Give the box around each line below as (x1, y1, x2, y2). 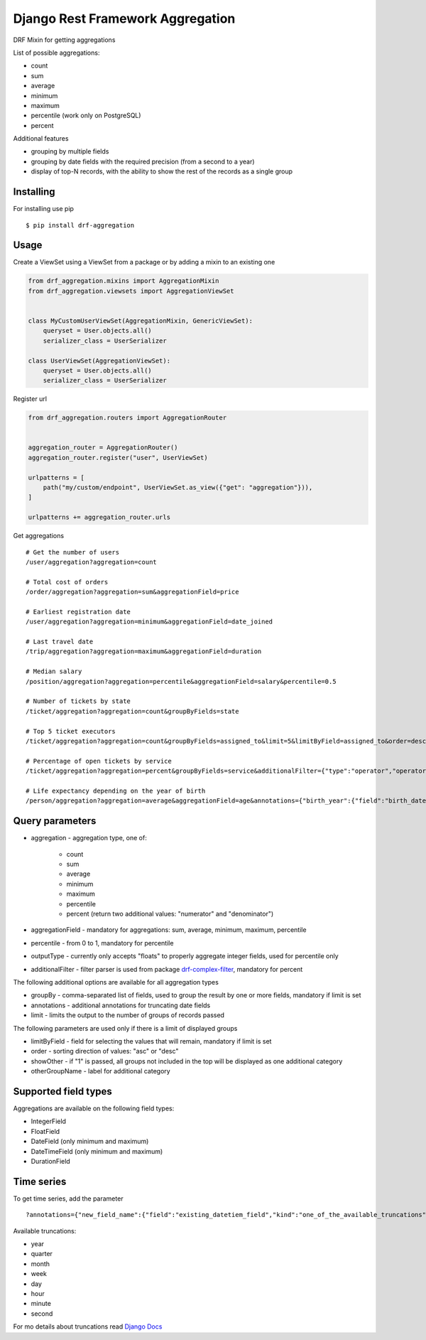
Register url (13, 395, 48, 403)
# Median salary (26, 668, 82, 675)
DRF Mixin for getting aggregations (13, 36, 116, 44)
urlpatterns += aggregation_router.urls (28, 513, 170, 522)
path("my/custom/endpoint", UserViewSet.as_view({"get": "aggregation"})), (43, 483, 313, 492)
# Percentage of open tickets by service (26, 757, 172, 765)
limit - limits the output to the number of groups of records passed (31, 1011, 225, 1019)
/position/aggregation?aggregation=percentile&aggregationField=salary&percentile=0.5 (26, 677, 337, 685)
